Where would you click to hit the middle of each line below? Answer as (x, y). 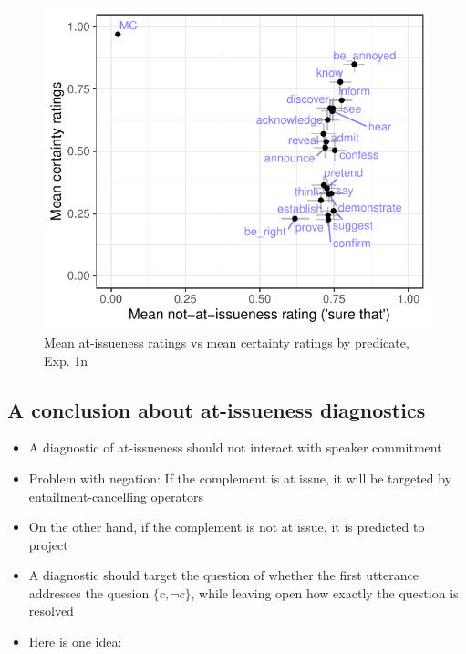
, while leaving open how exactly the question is (325, 592)
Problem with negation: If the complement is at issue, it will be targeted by (240, 478)
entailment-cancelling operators (116, 496)
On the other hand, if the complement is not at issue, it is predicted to (227, 527)
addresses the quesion (89, 592)
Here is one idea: (75, 642)
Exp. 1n (66, 360)
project (48, 544)
